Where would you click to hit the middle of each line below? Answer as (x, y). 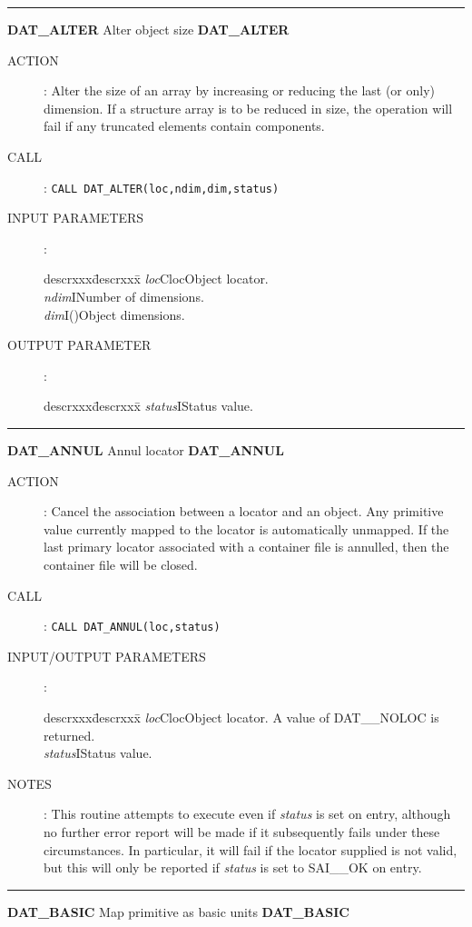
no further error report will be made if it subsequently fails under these (242, 831)
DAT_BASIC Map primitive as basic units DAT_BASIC (178, 911)
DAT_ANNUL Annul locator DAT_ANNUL (146, 449)
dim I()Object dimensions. (114, 314)
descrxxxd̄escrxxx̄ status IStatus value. (148, 406)
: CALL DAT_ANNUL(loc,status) (132, 626)
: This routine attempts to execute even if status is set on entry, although (247, 814)
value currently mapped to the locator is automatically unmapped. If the (246, 528)
